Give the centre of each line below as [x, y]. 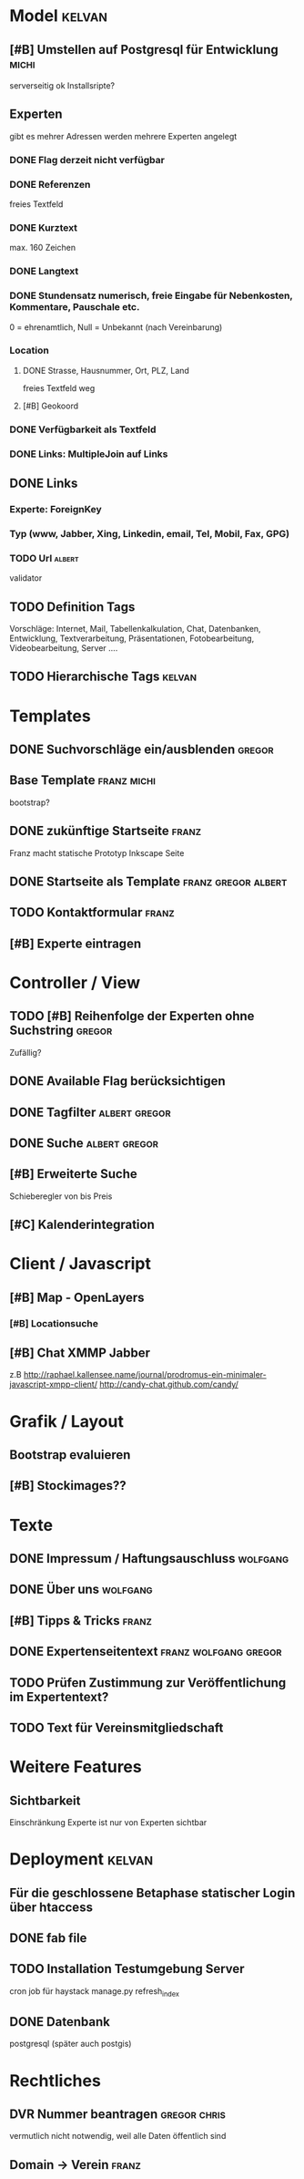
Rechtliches [56, 2081]
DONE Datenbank [60, 2022]
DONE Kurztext [44, 227]
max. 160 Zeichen [42, 248]
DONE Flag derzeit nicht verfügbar [87, 160]
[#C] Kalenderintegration [82, 1225]
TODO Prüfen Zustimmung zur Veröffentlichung [148, 1683]
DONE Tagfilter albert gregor [90, 1112]
